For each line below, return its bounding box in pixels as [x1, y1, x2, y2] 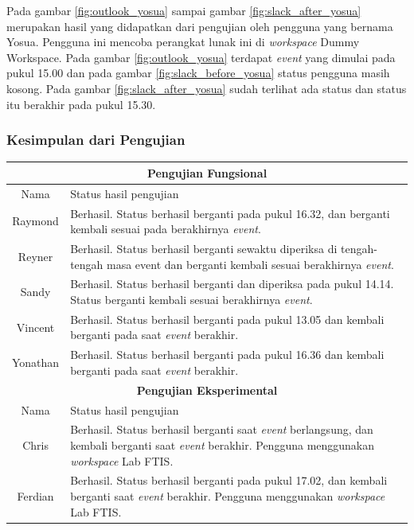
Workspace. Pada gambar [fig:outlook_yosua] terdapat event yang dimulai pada [6, 49, 396, 65]
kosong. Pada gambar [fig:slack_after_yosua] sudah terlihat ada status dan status [6, 80, 407, 96]
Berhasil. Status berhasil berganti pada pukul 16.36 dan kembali [70, 346, 385, 363]
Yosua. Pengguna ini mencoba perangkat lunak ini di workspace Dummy [6, 33, 360, 50]
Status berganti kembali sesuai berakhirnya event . [70, 291, 313, 308]
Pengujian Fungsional [146, 164, 268, 181]
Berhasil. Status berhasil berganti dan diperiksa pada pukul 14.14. [70, 275, 394, 292]
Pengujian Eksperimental [136, 381, 278, 398]
